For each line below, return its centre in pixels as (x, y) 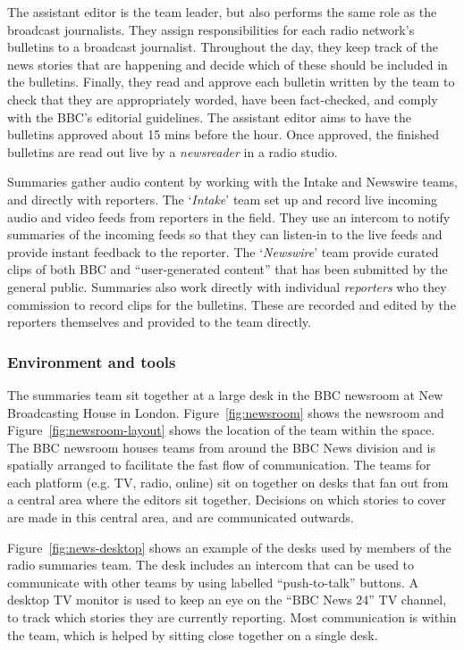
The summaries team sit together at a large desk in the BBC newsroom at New (225, 394)
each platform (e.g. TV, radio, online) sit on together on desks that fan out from (228, 482)
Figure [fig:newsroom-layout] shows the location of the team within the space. (221, 430)
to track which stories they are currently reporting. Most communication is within (232, 617)
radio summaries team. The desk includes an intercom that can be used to (211, 565)
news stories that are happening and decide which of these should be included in (228, 64)
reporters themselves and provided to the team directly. (159, 322)
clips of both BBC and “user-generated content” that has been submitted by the (228, 269)
